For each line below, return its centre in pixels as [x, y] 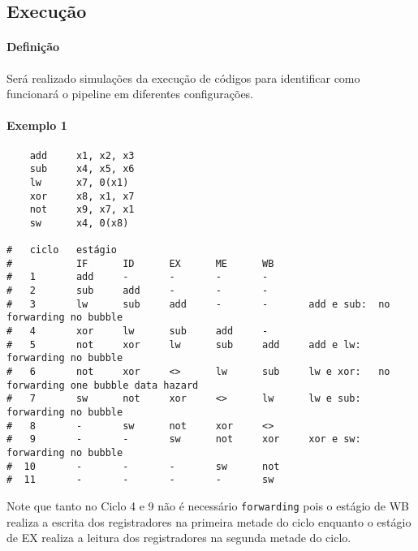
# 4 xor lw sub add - [138, 331]
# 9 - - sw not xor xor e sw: [184, 439]
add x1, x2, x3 [82, 155]
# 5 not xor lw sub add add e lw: [184, 344]
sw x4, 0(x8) [79, 223]
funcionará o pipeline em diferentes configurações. [130, 94]
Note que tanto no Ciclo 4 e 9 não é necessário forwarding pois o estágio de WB [208, 505]
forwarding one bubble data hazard [103, 385]
